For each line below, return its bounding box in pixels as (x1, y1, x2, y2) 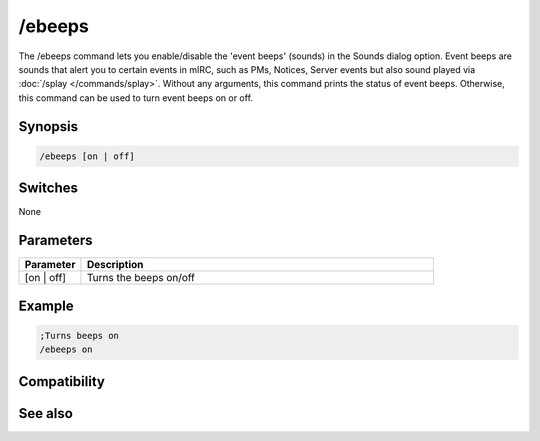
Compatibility (18, 373, 105, 390)
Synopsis (18, 118, 79, 135)
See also (18, 405, 74, 422)
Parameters (18, 232, 93, 249)
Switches (18, 180, 79, 197)
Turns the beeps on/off (86, 271, 195, 285)
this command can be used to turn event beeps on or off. (18, 91, 254, 104)
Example (18, 297, 74, 314)
